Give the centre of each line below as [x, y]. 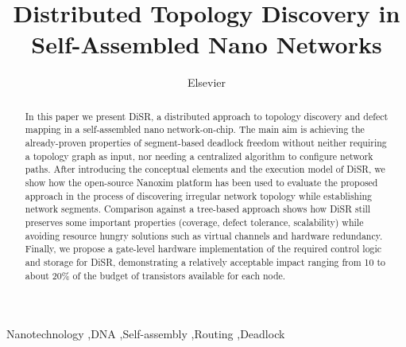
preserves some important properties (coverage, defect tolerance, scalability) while [194, 222]
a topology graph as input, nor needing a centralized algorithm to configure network [199, 156]
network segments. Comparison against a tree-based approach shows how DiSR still [198, 209]
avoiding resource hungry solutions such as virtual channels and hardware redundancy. [204, 235]
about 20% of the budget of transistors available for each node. [155, 275]
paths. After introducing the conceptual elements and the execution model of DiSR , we [205, 169]
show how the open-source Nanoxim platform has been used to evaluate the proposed [201, 182]
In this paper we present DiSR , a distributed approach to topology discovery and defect [207, 116]
